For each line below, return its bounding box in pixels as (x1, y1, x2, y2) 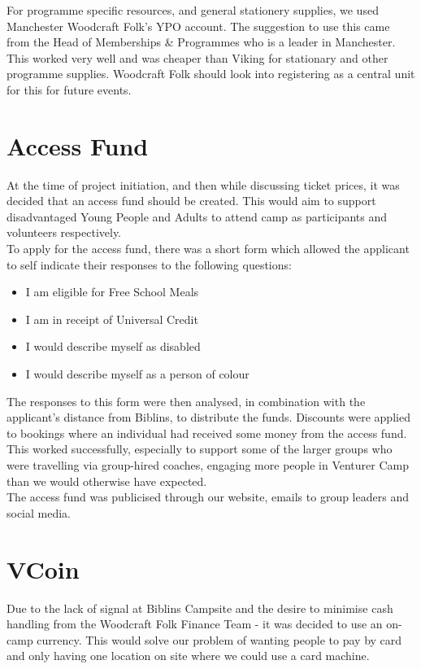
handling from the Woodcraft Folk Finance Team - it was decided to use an (7, 615, 383, 632)
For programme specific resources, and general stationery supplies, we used (7, 2, 379, 18)
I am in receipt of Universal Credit (25, 310, 198, 327)
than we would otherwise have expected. (7, 472, 207, 489)
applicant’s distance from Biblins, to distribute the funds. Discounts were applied (7, 409, 410, 426)
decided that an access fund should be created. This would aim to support (7, 192, 376, 209)
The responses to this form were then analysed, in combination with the (7, 392, 366, 409)
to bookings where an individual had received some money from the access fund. (7, 424, 407, 441)
